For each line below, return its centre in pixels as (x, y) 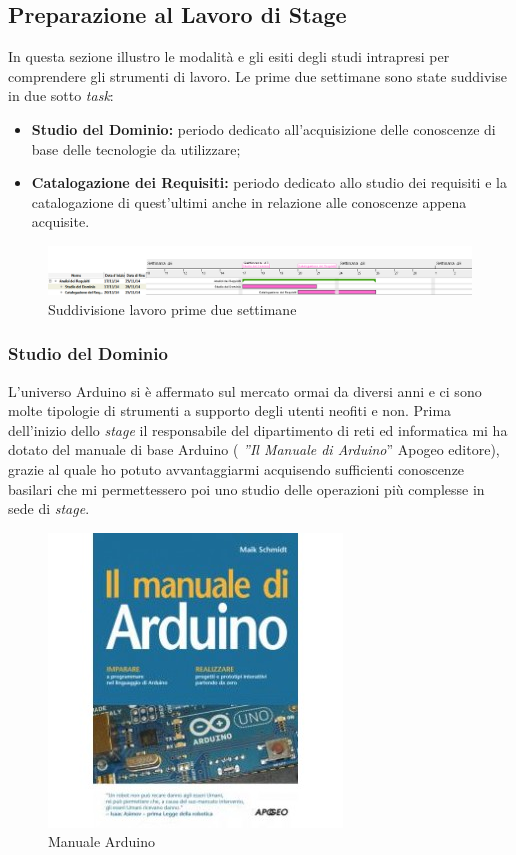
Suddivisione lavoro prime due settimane (172, 308)
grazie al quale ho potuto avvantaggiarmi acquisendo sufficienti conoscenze (236, 469)
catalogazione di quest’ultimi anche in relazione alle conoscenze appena (249, 201)
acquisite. (60, 221)
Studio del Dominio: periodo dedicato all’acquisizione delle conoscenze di (263, 128)
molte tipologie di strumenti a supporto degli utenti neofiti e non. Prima (230, 410)
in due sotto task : (61, 95)
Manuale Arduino (102, 841)
